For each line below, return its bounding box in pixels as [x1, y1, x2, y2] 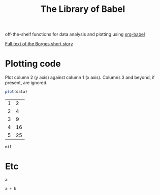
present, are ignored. [5, 80, 48, 86]
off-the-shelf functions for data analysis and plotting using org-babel [5, 31, 145, 38]
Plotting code [5, 58, 61, 70]
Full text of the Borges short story [5, 41, 73, 47]
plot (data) [5, 89, 28, 94]
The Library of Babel [40, 3, 126, 15]
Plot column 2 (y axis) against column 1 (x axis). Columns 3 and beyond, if [5, 75, 155, 80]
